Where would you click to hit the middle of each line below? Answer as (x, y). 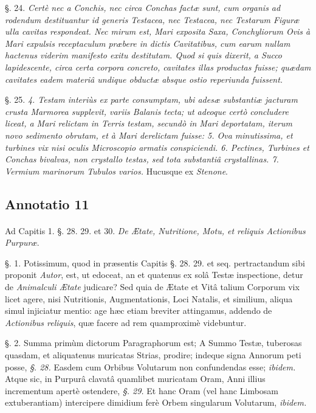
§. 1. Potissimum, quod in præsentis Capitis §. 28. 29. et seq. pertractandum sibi (155, 262)
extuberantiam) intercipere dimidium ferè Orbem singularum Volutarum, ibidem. (156, 402)
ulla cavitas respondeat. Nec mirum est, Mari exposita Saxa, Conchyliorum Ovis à (158, 31)
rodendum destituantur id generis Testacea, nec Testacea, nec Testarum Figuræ (152, 19)
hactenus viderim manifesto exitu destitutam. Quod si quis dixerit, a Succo (144, 55)
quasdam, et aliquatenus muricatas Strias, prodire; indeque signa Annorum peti (153, 355)
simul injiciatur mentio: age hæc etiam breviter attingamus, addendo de (139, 311)
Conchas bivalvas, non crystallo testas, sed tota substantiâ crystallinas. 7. (142, 159)
